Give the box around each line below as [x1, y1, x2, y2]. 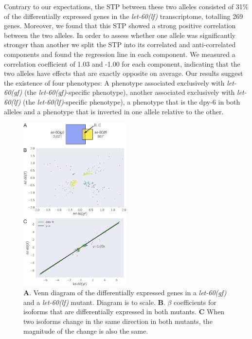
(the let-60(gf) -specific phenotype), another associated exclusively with [24, 87, 235, 97]
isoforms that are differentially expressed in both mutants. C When [23, 306, 225, 317]
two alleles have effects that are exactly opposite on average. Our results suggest [4, 68, 243, 78]
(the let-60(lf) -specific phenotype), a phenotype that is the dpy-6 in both [23, 96, 240, 107]
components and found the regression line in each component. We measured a [4, 49, 235, 59]
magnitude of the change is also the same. [23, 325, 148, 336]
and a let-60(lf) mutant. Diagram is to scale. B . [23, 297, 165, 307]
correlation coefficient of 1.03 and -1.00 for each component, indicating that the [4, 58, 240, 69]
